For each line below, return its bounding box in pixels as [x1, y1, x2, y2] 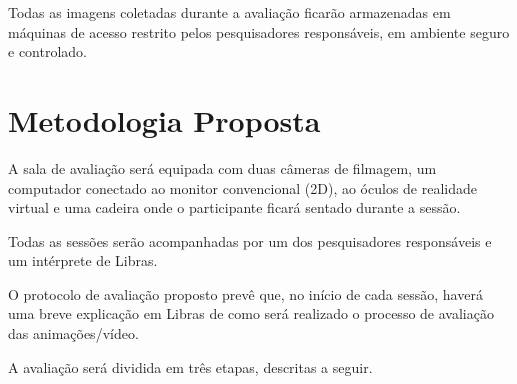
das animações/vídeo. [8, 323, 139, 344]
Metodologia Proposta [8, 99, 321, 140]
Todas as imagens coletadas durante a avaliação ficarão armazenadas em [8, 2, 451, 22]
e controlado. [8, 41, 87, 62]
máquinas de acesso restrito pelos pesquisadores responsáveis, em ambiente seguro [8, 21, 510, 42]
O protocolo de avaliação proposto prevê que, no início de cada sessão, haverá [8, 283, 483, 304]
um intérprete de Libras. [8, 250, 158, 271]
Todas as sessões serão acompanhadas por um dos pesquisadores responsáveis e [8, 230, 492, 251]
